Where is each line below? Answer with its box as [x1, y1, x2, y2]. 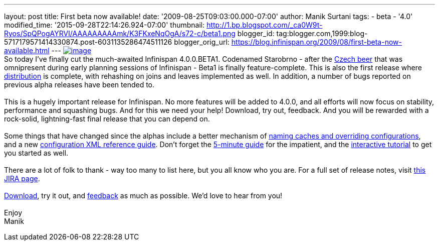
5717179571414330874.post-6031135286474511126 [4, 38, 172, 46]
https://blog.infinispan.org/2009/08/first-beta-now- [231, 38, 402, 46]
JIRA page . [4, 174, 40, 183]
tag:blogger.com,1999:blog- [276, 29, 368, 38]
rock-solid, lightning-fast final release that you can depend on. [4, 114, 210, 123]
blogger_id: [237, 29, 275, 38]
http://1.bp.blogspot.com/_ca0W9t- [206, 21, 323, 29]
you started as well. [4, 149, 69, 157]
